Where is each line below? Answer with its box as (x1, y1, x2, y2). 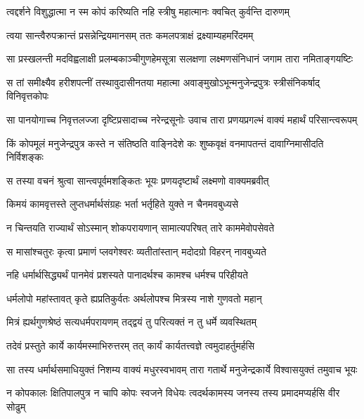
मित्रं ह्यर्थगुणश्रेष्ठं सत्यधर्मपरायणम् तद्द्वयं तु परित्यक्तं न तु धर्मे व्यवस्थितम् (6, 314, 257, 329)
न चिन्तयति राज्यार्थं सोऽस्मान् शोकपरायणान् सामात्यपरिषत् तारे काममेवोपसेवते (6, 220, 275, 234)
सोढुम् (6, 399, 26, 413)
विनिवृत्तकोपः (6, 88, 49, 103)
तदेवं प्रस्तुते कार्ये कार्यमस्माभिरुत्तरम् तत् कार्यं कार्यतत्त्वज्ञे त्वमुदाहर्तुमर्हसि (6, 338, 254, 352)
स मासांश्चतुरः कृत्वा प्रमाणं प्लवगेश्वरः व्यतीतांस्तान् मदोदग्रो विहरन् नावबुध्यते (6, 244, 266, 258)
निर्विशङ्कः (6, 149, 44, 164)
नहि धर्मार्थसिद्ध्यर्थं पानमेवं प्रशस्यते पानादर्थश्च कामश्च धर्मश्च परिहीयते (6, 267, 248, 282)
